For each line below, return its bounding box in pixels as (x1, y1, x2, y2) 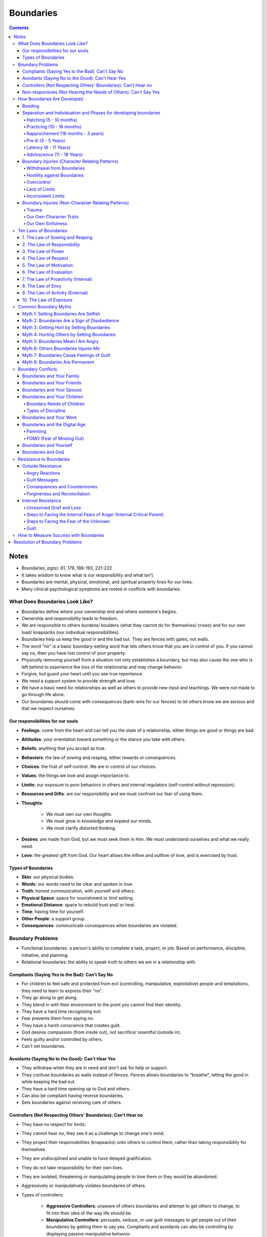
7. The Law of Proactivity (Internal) (22, 276, 92, 282)
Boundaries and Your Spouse (22, 386, 82, 393)
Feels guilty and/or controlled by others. (21, 1036, 103, 1042)
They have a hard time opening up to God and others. (21, 1086, 131, 1092)
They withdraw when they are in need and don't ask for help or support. (21, 1065, 168, 1071)
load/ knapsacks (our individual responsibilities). (21, 629, 120, 635)
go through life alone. (21, 692, 65, 698)
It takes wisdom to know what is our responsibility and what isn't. (21, 572, 154, 578)
